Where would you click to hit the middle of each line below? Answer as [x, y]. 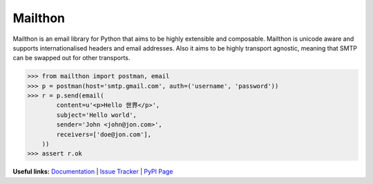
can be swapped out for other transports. [71, 58]
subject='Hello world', [97, 115]
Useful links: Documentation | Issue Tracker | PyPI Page [93, 172]
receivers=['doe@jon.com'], [104, 134]
